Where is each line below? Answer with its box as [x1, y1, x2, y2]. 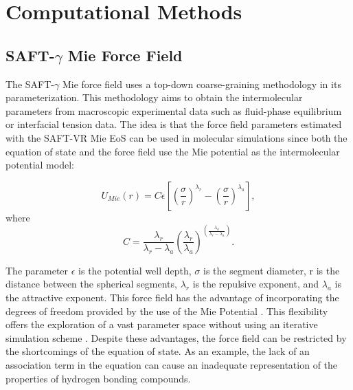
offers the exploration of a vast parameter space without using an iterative [5, 317, 318, 332]
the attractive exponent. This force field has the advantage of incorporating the [5, 290, 339, 304]
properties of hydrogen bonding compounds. [5, 371, 191, 385]
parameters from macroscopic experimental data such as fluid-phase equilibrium [5, 103, 342, 118]
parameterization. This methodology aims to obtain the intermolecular [5, 90, 303, 105]
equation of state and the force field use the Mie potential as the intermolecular [5, 144, 340, 158]
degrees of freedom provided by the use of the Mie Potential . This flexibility [5, 303, 328, 318]
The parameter [5, 263, 69, 277]
